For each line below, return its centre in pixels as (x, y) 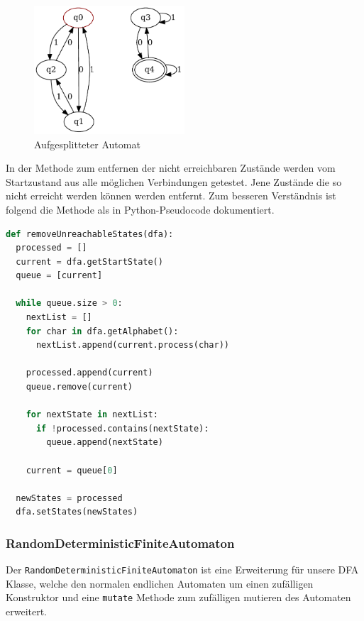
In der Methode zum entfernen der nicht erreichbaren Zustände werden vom (171, 168)
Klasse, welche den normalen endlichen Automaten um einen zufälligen (160, 583)
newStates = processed (69, 498)
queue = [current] (59, 276)
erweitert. (27, 611)
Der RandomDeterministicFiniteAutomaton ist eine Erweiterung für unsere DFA (182, 570)
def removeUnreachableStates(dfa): (90, 234)
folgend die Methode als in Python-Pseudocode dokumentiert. (140, 209)
